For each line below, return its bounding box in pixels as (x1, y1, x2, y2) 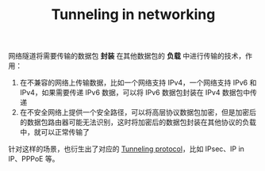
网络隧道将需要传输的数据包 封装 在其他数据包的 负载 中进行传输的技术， (8, 51, 246, 61)
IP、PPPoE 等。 (8, 154, 60, 164)
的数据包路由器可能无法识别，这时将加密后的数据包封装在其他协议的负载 (19, 117, 256, 127)
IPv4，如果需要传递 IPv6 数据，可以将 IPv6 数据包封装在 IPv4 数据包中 (19, 88, 251, 97)
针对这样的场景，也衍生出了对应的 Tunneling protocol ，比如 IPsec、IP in (8, 144, 244, 154)
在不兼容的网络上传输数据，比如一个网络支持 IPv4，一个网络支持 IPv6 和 (19, 78, 257, 88)
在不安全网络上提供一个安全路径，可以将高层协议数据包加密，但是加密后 (19, 108, 256, 117)
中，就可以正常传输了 (19, 127, 90, 137)
